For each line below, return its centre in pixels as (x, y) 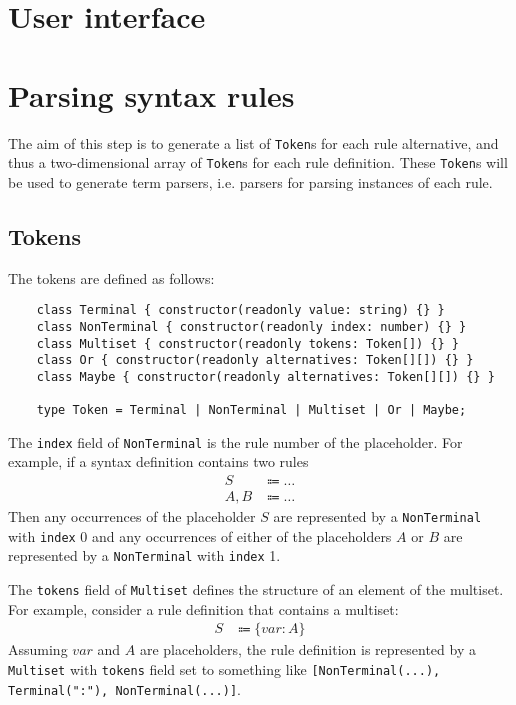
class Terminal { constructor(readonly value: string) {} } (240, 310)
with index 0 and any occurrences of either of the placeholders (200, 535)
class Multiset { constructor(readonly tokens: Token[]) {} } (248, 343)
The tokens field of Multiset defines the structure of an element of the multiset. (256, 589)
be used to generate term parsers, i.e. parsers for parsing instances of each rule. (250, 181)
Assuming (38, 649)
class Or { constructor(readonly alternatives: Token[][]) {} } (255, 360)
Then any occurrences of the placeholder (132, 516)
